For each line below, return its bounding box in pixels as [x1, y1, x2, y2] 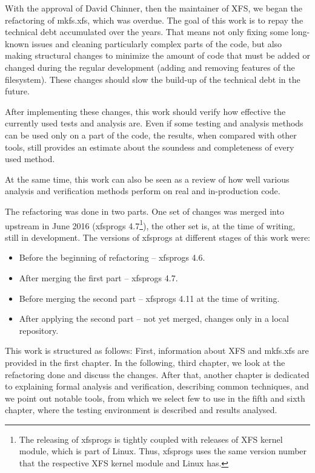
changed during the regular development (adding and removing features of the [5, 60, 295, 73]
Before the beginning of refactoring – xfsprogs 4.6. [19, 251, 205, 264]
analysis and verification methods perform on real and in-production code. [5, 184, 280, 197]
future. [5, 85, 30, 97]
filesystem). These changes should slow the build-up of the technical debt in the [5, 73, 300, 85]
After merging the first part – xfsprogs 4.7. [19, 271, 178, 284]
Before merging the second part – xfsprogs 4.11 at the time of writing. [19, 292, 280, 304]
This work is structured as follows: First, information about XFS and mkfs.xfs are [5, 344, 309, 357]
